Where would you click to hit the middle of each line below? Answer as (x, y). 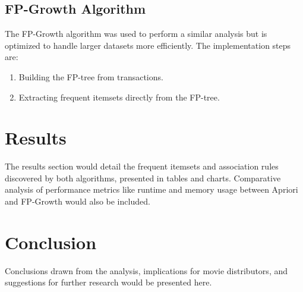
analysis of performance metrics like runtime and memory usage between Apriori (151, 189)
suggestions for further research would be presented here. (108, 282)
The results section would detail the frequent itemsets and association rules (142, 166)
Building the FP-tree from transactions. (91, 76)
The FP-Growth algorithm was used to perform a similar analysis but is (136, 34)
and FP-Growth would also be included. (78, 201)
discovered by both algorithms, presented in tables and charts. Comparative (143, 178)
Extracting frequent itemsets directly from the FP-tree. (119, 97)
